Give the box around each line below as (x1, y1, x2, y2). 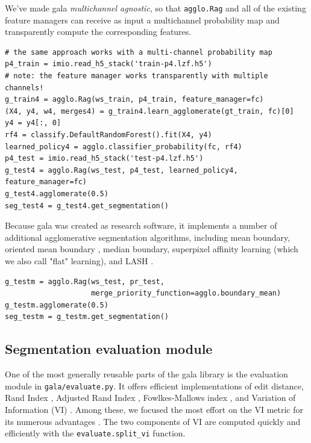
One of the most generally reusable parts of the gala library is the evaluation (5, 368, 288, 380)
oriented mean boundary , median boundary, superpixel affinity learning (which (5, 243, 298, 255)
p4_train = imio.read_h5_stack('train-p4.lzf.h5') (5, 60, 212, 69)
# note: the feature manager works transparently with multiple (5, 72, 268, 81)
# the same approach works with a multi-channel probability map (5, 48, 272, 57)
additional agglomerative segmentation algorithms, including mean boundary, (5, 231, 291, 243)
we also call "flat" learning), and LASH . (5, 254, 154, 267)
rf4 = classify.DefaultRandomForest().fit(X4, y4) (5, 131, 212, 139)
